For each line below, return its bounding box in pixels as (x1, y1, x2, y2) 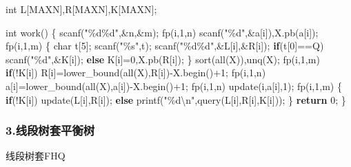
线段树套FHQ (6, 148, 66, 163)
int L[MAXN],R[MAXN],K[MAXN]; (6, 2, 157, 16)
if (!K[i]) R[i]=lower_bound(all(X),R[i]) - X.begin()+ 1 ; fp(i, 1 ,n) (6, 65, 266, 80)
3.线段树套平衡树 (6, 122, 95, 139)
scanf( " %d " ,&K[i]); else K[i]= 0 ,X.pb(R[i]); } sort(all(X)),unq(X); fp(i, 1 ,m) (6, 52, 320, 66)
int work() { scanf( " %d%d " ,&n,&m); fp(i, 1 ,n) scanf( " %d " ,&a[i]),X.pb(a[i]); (6, 25, 319, 39)
